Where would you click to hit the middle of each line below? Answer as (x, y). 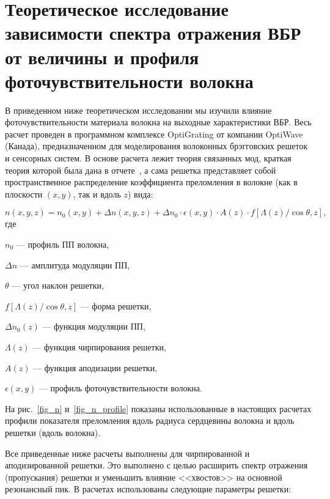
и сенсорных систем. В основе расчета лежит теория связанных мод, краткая (148, 158)
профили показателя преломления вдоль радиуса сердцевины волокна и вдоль (150, 420)
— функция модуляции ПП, (94, 326)
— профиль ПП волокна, (63, 244)
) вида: (141, 194)
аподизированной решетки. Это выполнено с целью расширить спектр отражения (156, 465)
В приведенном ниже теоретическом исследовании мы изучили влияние (138, 110)
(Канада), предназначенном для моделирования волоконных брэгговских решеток (156, 146)
